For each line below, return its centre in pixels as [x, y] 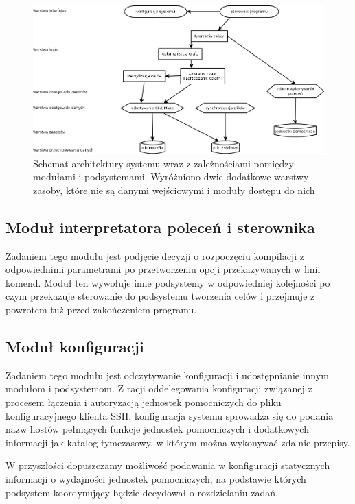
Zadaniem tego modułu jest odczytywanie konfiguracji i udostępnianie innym [167, 375]
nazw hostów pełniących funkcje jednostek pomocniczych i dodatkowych [157, 429]
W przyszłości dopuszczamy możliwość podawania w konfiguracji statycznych [168, 465]
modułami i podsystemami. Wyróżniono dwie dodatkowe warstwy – [175, 177]
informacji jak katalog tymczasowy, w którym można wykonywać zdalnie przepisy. [178, 442]
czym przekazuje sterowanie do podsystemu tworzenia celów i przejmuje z [160, 296]
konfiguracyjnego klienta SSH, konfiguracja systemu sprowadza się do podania [170, 415]
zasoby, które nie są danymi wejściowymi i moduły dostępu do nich [174, 190]
